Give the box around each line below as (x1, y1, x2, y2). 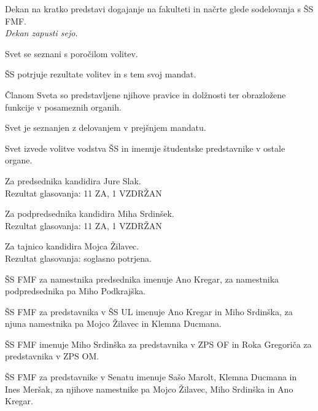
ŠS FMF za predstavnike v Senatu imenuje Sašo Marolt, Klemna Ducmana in (5, 370, 297, 383)
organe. (5, 154, 33, 166)
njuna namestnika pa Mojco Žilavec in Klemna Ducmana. (5, 317, 222, 330)
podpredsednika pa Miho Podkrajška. (5, 284, 146, 297)
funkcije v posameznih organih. (5, 100, 122, 113)
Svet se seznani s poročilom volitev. (5, 47, 138, 60)
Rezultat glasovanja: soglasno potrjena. (5, 251, 152, 264)
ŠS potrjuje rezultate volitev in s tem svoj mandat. (5, 68, 196, 80)
